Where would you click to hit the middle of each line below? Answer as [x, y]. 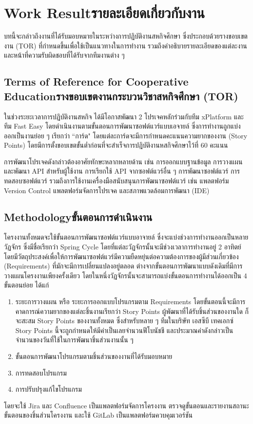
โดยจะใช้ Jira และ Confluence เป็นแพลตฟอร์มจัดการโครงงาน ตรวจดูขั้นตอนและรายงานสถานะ [126, 405]
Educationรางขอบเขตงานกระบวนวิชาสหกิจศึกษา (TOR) [121, 96]
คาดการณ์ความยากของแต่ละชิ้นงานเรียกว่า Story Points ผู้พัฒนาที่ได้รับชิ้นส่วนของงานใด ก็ [132, 311]
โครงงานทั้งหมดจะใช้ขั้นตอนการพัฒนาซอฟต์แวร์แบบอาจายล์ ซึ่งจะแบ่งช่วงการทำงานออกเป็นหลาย [126, 237]
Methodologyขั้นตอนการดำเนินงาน [78, 216]
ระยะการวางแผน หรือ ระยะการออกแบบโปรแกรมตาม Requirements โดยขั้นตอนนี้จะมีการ [130, 301]
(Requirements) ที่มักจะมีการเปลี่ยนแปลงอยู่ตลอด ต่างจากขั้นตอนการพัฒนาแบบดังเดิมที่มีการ [123, 266]
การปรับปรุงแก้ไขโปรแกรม [49, 389]
